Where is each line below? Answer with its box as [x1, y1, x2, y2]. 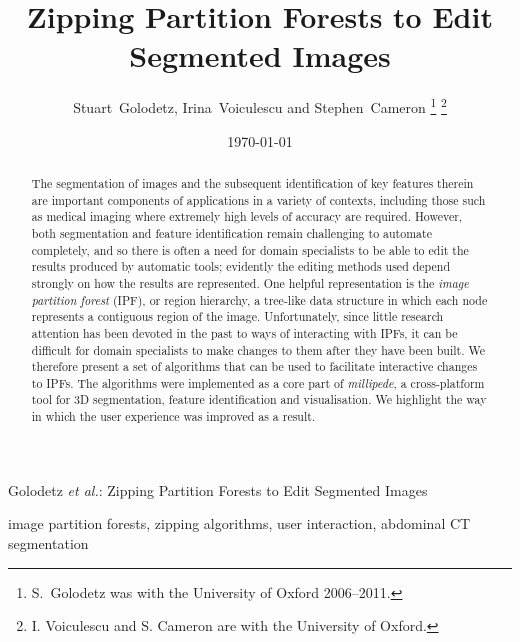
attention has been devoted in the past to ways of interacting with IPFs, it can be [31, 324, 458, 341]
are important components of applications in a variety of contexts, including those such [31, 191, 486, 208]
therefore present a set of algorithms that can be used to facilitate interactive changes [31, 358, 478, 375]
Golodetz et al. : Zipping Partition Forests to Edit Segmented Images [8, 479, 428, 500]
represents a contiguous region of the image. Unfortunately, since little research [31, 308, 444, 325]
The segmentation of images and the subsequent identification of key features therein [31, 174, 474, 191]
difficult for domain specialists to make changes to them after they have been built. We [31, 341, 485, 358]
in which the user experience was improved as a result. [31, 408, 316, 425]
